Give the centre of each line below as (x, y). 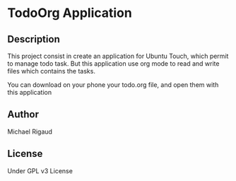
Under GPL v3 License (40, 170)
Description (34, 39)
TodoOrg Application (70, 13)
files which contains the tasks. (51, 71)
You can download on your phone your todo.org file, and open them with (113, 85)
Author (23, 115)
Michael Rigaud (30, 132)
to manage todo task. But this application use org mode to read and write (113, 64)
